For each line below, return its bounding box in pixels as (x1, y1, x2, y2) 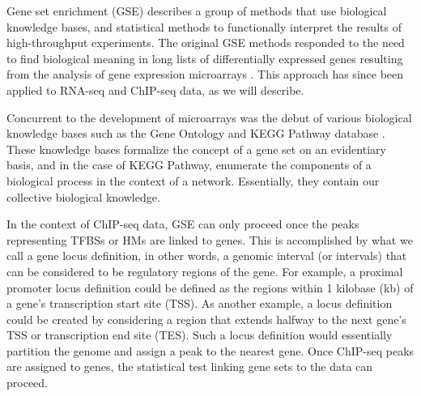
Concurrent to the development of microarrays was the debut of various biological (6, 109, 412, 126)
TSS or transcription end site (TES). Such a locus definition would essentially (6, 326, 393, 343)
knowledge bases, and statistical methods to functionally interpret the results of (6, 18, 402, 35)
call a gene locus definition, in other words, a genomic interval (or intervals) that (6, 247, 407, 264)
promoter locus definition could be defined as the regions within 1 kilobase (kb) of (6, 279, 414, 296)
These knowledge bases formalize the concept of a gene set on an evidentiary (6, 140, 386, 157)
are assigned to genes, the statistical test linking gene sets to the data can (6, 358, 373, 375)
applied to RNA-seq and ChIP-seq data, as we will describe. (6, 81, 304, 98)
